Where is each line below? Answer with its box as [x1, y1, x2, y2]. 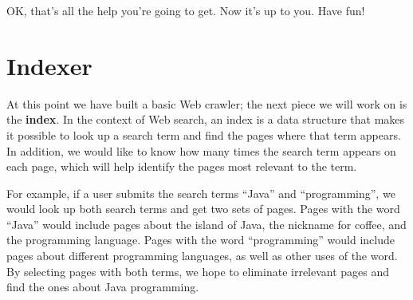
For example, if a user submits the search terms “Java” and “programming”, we [6, 184, 395, 201]
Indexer [6, 49, 92, 81]
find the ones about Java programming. [6, 278, 199, 295]
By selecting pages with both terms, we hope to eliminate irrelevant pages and [6, 262, 390, 279]
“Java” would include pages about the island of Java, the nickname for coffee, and [6, 215, 407, 232]
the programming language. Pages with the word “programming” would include [6, 231, 395, 248]
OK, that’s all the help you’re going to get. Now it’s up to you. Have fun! [6, 2, 365, 18]
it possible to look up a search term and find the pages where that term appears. [6, 126, 401, 143]
